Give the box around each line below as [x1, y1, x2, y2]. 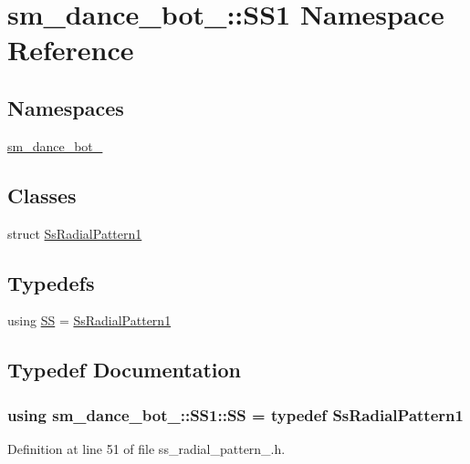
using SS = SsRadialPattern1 [7, 311, 172, 330]
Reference [7, 31, 134, 68]
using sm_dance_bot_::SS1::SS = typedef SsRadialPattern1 [7, 403, 464, 426]
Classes [7, 180, 77, 209]
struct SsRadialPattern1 [7, 223, 142, 242]
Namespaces [7, 93, 124, 121]
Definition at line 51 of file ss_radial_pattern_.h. [7, 438, 286, 458]
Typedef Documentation [7, 356, 241, 384]
